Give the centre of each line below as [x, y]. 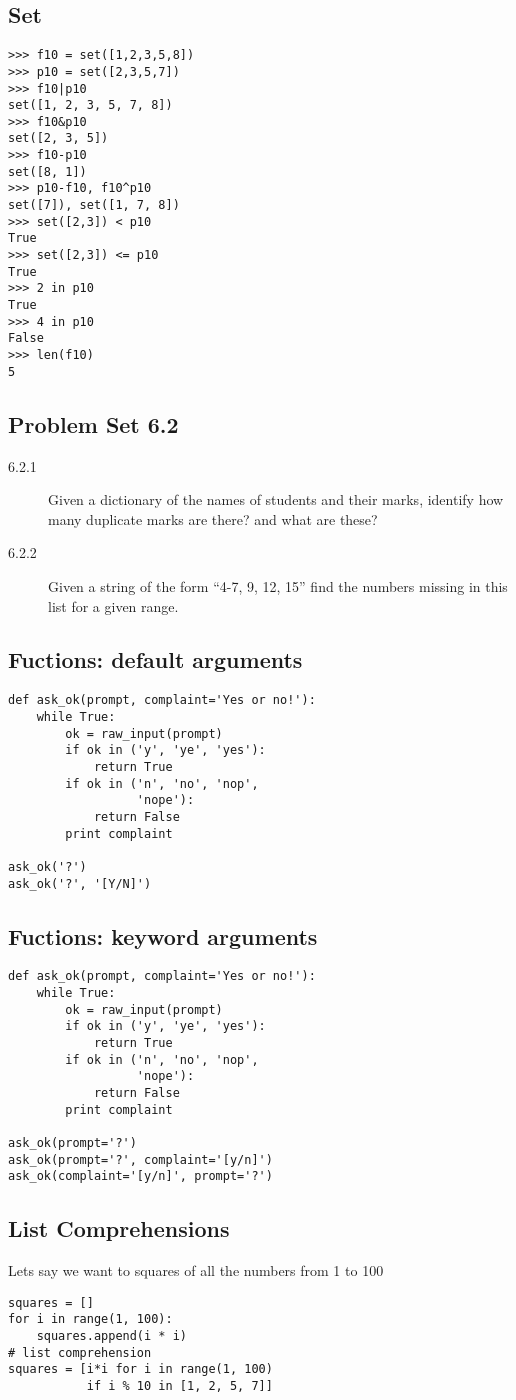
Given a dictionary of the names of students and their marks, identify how [276, 499]
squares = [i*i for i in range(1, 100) [140, 1369]
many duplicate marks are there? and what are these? [213, 518]
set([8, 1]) [47, 171]
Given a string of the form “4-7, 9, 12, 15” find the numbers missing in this [278, 585]
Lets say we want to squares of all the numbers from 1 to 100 [196, 1270]
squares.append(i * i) [111, 1336]
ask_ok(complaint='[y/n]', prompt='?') [140, 1176]
